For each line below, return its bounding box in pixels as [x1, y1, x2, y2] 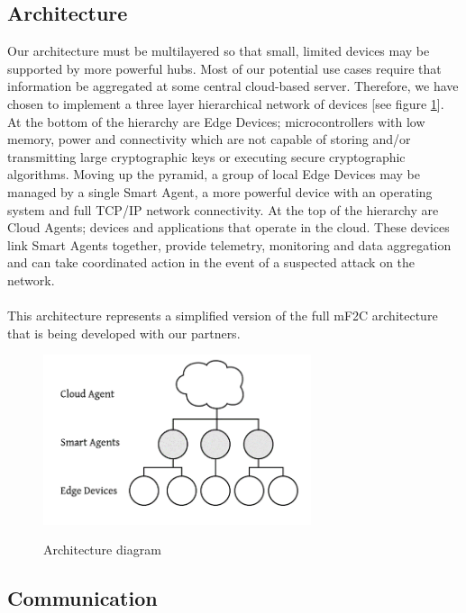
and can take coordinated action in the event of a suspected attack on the [7, 253, 416, 272]
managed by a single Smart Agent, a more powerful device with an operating [7, 182, 433, 201]
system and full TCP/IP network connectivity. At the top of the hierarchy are [7, 200, 439, 219]
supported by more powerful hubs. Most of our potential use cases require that [7, 59, 442, 77]
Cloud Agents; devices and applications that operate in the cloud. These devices [7, 218, 450, 237]
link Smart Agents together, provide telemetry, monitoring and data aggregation [7, 235, 452, 254]
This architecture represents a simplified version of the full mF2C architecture [7, 306, 438, 325]
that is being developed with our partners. [7, 323, 241, 342]
